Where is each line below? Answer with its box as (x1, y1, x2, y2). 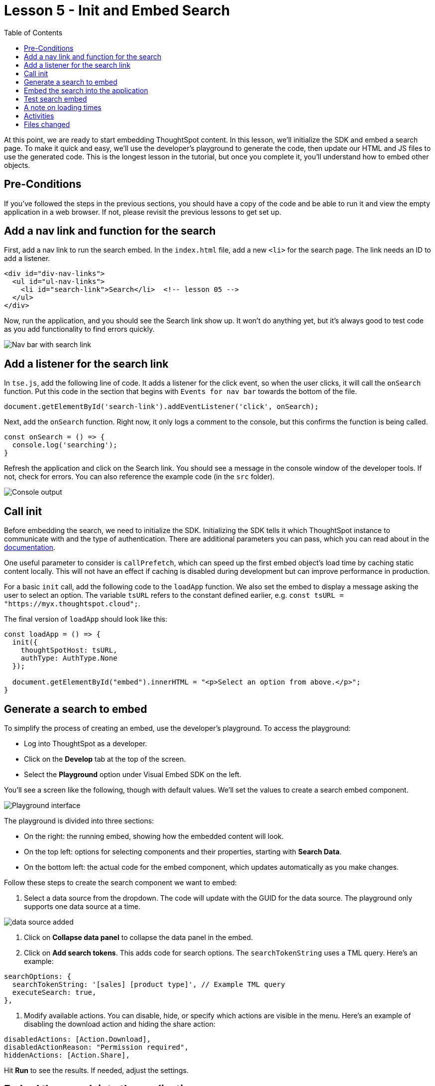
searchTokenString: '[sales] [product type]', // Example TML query (12, 980, 285, 988)
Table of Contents (4, 28, 63, 37)
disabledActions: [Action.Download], (4, 1035, 151, 1043)
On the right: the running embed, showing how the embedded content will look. (24, 831, 284, 840)
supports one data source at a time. (24, 902, 140, 911)
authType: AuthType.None (20, 654, 117, 663)
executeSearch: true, (12, 988, 97, 996)
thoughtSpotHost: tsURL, (20, 646, 117, 655)
